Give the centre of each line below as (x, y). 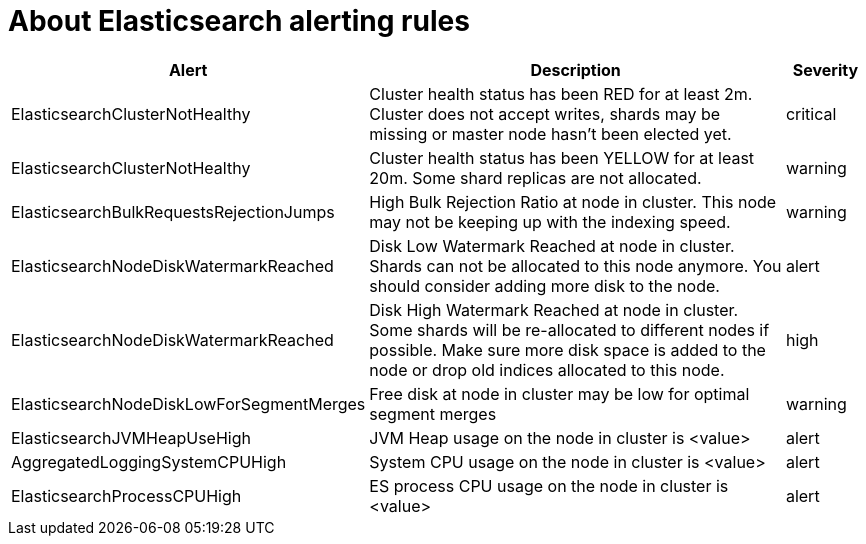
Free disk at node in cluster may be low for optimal (559, 393)
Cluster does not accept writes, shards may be (545, 113)
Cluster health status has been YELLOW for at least (562, 157)
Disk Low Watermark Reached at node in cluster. (552, 245)
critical (811, 113)
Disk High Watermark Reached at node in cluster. (554, 309)
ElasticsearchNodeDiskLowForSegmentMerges (188, 403)
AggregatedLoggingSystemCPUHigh (149, 461)
